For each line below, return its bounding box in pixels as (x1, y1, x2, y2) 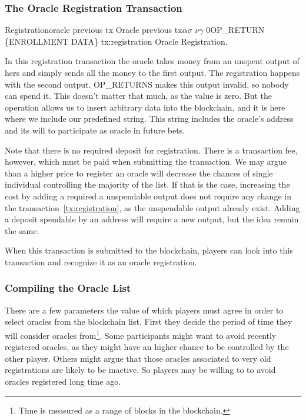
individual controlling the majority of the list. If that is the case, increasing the (5, 178, 290, 191)
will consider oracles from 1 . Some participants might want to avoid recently (5, 327, 277, 341)
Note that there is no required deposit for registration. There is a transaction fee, (5, 144, 298, 156)
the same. (5, 224, 39, 236)
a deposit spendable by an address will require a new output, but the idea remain (5, 213, 299, 225)
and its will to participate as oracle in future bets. (5, 124, 185, 136)
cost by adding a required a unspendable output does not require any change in (5, 189, 291, 202)
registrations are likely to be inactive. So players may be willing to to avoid (5, 364, 276, 376)
